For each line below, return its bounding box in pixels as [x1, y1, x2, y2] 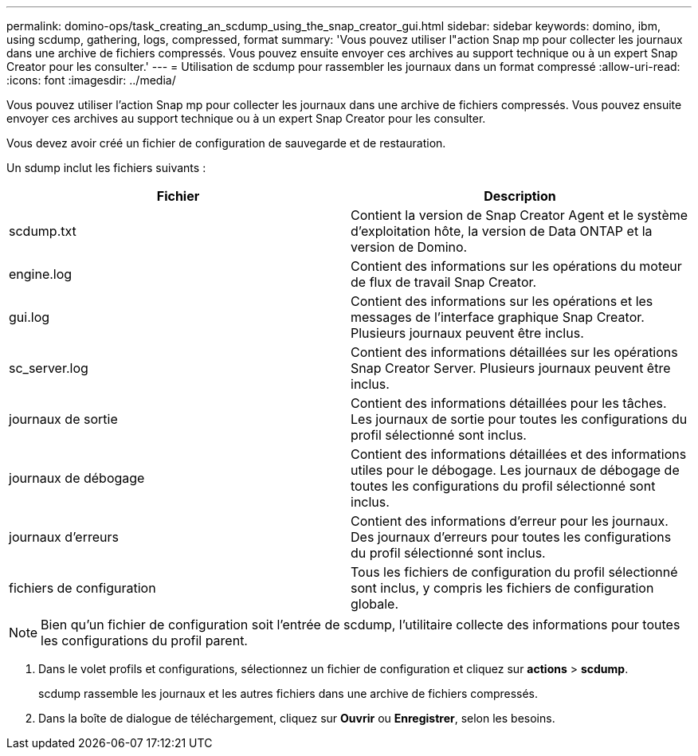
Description [484, 188, 556, 204]
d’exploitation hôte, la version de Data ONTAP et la [351, 223, 653, 239]
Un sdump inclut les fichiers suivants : [6, 161, 206, 174]
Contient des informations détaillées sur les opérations [351, 344, 678, 360]
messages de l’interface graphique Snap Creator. [351, 309, 645, 325]
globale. [351, 596, 399, 612]
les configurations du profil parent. [41, 633, 248, 648]
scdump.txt [9, 223, 76, 239]
